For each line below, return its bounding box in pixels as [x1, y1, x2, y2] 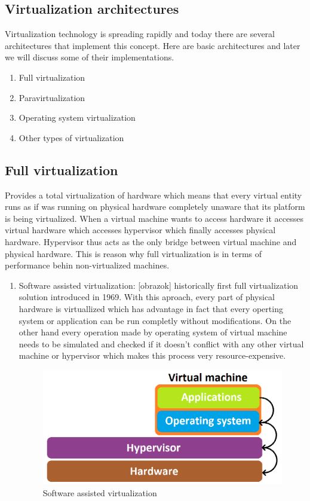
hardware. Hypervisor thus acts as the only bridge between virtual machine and [5, 235, 297, 248]
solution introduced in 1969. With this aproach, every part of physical [19, 291, 275, 303]
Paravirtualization [19, 91, 85, 103]
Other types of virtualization [19, 131, 124, 143]
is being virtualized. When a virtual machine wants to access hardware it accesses [5, 212, 303, 224]
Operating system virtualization [19, 111, 136, 124]
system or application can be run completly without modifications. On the [19, 314, 291, 326]
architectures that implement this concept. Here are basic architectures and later [5, 39, 300, 51]
